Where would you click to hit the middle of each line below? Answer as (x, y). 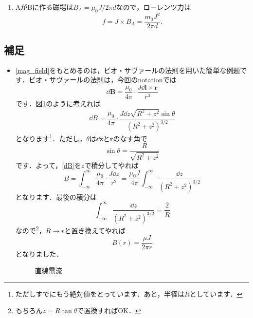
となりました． (39, 254)
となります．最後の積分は (56, 196)
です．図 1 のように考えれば (58, 103)
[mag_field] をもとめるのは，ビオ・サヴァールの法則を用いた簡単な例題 (128, 70)
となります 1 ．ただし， (51, 138)
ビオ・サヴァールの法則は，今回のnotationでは (103, 80)
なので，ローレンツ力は (154, 7)
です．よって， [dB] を (48, 165)
